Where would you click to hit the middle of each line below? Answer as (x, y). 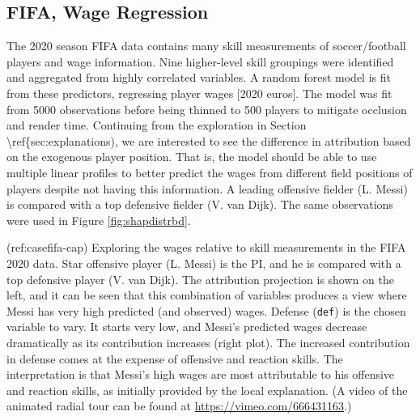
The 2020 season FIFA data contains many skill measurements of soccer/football (206, 46)
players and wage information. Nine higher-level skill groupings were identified (200, 61)
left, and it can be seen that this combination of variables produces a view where (207, 295)
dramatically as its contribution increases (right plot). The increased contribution (208, 342)
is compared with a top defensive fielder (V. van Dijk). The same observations (200, 204)
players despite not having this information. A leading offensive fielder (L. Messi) (207, 188)
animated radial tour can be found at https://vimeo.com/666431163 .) (179, 406)
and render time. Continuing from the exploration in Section (157, 125)
